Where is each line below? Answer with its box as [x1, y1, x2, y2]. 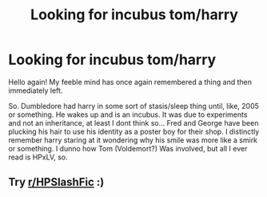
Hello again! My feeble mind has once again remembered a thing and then [8, 77, 252, 86]
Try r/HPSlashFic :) [8, 175, 105, 189]
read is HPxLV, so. [8, 152, 68, 162]
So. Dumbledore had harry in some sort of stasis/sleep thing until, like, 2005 [8, 101, 260, 111]
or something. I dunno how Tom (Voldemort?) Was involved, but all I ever [8, 143, 248, 153]
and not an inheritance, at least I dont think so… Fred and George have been [8, 118, 259, 127]
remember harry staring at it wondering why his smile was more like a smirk [8, 135, 258, 145]
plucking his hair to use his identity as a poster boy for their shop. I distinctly [8, 127, 260, 136]
